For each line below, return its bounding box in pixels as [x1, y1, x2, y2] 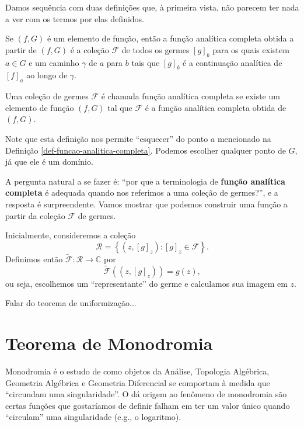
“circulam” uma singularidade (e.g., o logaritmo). [5, 411, 181, 423]
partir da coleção [5, 209, 65, 221]
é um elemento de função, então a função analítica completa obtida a [47, 32, 294, 44]
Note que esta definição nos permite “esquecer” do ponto [5, 132, 208, 144]
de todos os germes [121, 43, 190, 55]
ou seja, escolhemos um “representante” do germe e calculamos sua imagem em [5, 277, 288, 289]
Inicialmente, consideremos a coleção [5, 229, 136, 241]
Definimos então [5, 252, 63, 265]
